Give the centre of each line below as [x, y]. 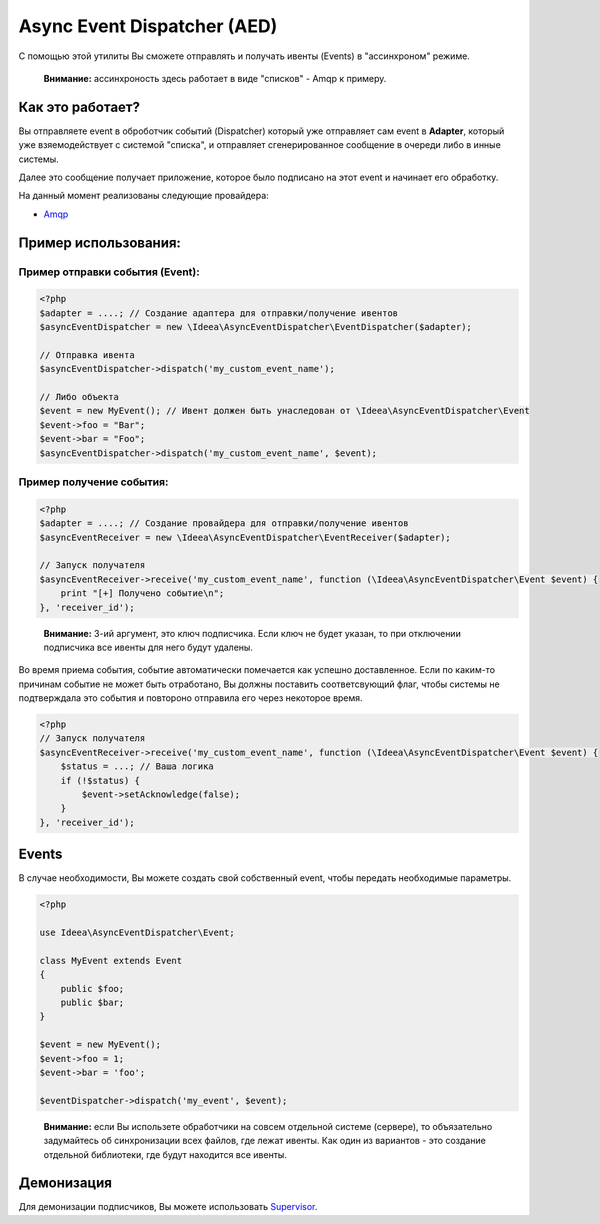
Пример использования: [100, 242]
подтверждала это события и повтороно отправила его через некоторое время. [191, 698]
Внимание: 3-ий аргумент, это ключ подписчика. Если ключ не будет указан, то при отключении [252, 633]
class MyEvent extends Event [111, 960]
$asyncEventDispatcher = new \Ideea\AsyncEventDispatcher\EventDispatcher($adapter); [255, 327]
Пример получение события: [93, 482]
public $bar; [92, 1003]
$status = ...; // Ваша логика [137, 766]
